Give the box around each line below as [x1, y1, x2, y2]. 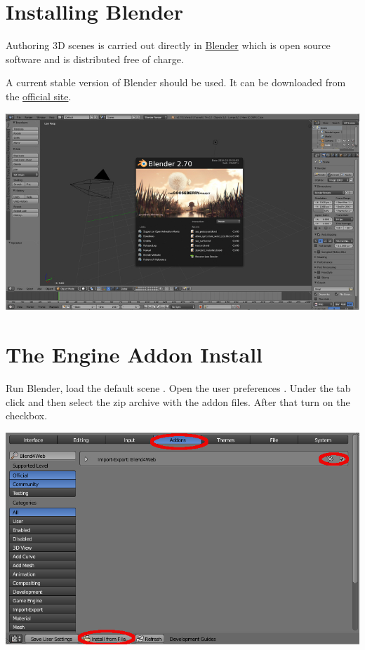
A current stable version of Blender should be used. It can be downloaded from [6, 75, 346, 90]
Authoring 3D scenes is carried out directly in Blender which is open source [6, 38, 331, 53]
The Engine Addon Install [6, 340, 263, 369]
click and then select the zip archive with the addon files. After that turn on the [6, 394, 350, 409]
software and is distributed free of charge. [6, 51, 184, 66]
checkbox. [6, 408, 48, 423]
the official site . [6, 88, 72, 103]
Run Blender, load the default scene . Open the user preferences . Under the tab [6, 381, 351, 395]
